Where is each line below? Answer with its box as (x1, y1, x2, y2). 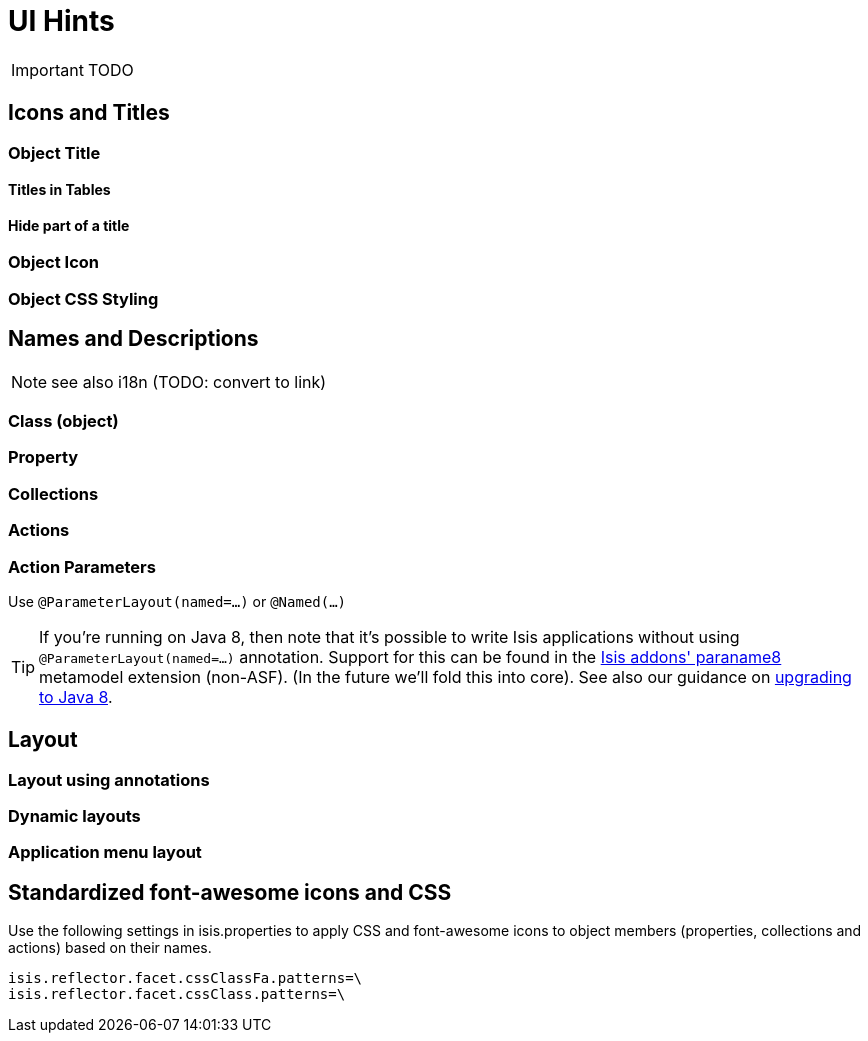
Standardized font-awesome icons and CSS (8, 879, 452, 905)
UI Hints (8, 4, 115, 38)
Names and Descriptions (8, 326, 259, 352)
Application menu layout (8, 842, 202, 863)
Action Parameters (8, 556, 156, 577)
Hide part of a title (8, 216, 130, 234)
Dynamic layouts (8, 806, 141, 827)
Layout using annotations (8, 769, 210, 790)
